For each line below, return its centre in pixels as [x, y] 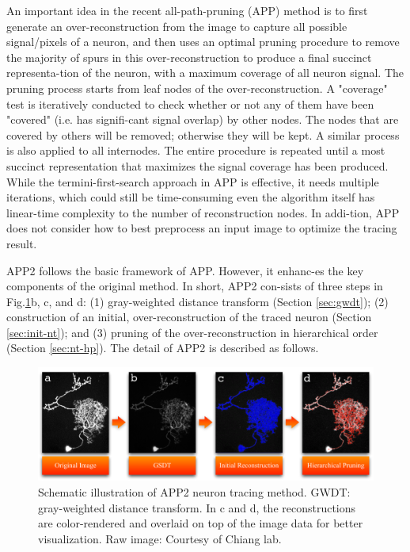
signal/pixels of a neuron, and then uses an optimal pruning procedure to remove [203, 42]
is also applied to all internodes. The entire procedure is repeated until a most [196, 150]
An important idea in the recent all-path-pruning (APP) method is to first [187, 10]
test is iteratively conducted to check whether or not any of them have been [190, 103]
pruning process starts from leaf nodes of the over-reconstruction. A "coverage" [197, 88]
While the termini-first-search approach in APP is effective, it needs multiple [193, 181]
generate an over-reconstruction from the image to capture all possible [177, 26]
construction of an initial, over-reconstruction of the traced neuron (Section [189, 317]
